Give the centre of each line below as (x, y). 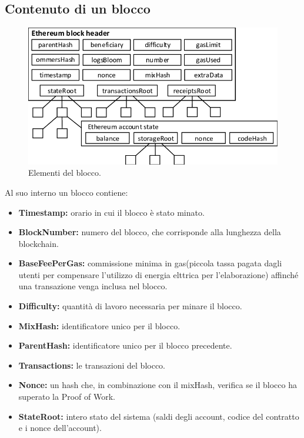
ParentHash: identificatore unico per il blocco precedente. (125, 345)
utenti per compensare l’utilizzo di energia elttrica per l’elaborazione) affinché (158, 274)
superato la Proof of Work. (67, 397)
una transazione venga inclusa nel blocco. (93, 286)
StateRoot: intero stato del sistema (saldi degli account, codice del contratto (159, 416)
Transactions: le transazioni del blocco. (92, 365)
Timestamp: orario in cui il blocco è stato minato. (111, 212)
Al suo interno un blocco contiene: (66, 192)
